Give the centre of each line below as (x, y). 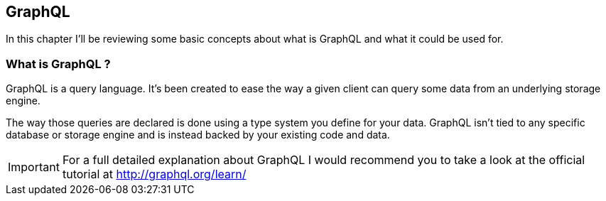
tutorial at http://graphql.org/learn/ (154, 174)
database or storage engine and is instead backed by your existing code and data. (198, 135)
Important (34, 167)
